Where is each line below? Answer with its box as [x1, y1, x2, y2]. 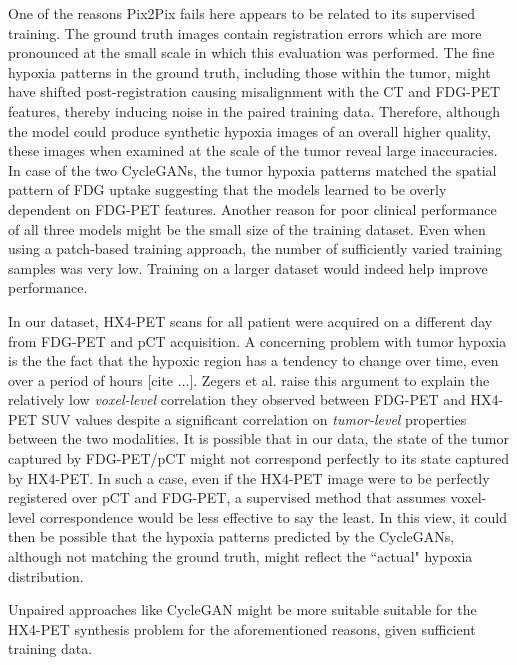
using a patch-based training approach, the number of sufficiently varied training [8, 238, 502, 259]
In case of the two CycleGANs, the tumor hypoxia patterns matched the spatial [8, 159, 497, 180]
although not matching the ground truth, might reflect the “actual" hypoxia [8, 546, 473, 567]
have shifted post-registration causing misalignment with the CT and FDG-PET [8, 81, 501, 102]
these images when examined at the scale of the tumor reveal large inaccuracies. [8, 140, 498, 161]
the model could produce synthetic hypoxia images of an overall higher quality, [8, 120, 491, 141]
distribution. [8, 565, 84, 586]
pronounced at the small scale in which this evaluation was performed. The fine [8, 42, 495, 63]
